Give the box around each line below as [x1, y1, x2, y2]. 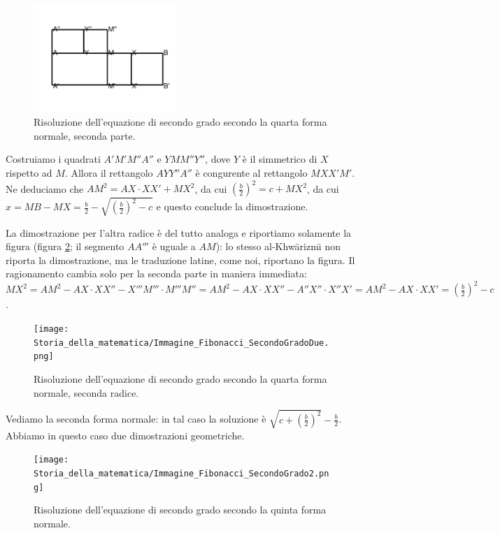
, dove [205, 152, 231, 166]
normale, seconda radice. [34, 385, 139, 400]
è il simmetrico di [242, 152, 317, 166]
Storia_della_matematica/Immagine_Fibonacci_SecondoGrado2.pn [34, 469, 329, 479]
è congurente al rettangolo [195, 165, 308, 180]
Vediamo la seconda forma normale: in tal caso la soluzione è [6, 411, 266, 426]
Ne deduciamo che [6, 181, 84, 196]
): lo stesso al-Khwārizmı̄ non [215, 239, 341, 254]
